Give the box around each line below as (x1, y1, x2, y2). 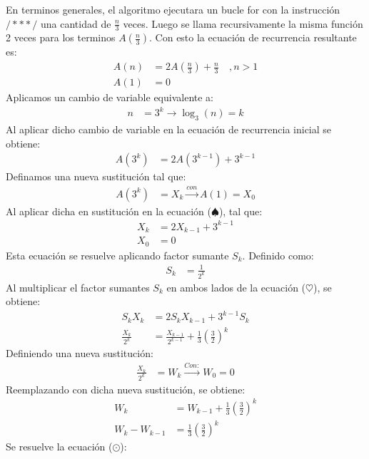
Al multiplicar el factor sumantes (6, 279, 150, 294)
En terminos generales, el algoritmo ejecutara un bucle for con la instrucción (6, 2, 340, 16)
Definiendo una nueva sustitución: (6, 346, 153, 361)
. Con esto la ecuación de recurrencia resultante (149, 30, 357, 45)
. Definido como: (242, 247, 314, 262)
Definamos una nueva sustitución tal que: (6, 169, 186, 184)
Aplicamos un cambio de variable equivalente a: (6, 90, 213, 105)
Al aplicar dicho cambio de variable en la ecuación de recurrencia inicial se (6, 122, 332, 136)
